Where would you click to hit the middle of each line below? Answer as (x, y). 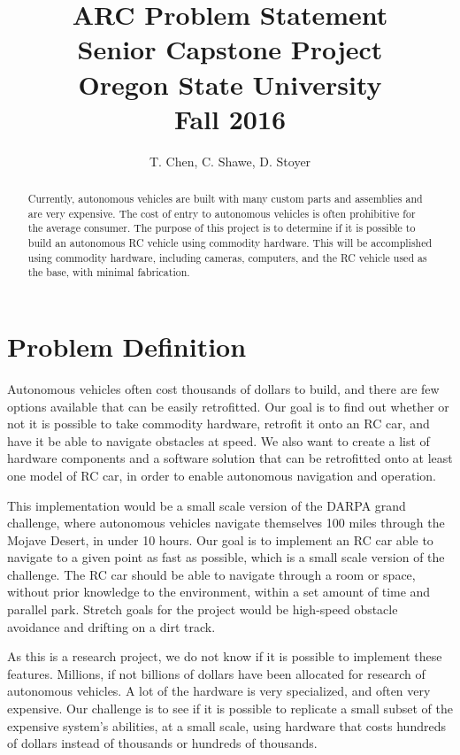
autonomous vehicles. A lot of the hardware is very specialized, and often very (219, 691)
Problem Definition (127, 347)
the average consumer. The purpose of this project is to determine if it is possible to (222, 228)
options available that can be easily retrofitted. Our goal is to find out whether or (228, 406)
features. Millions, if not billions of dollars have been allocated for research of (216, 673)
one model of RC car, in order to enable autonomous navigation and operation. (222, 475)
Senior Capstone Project (230, 49)
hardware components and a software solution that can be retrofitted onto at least (230, 458)
